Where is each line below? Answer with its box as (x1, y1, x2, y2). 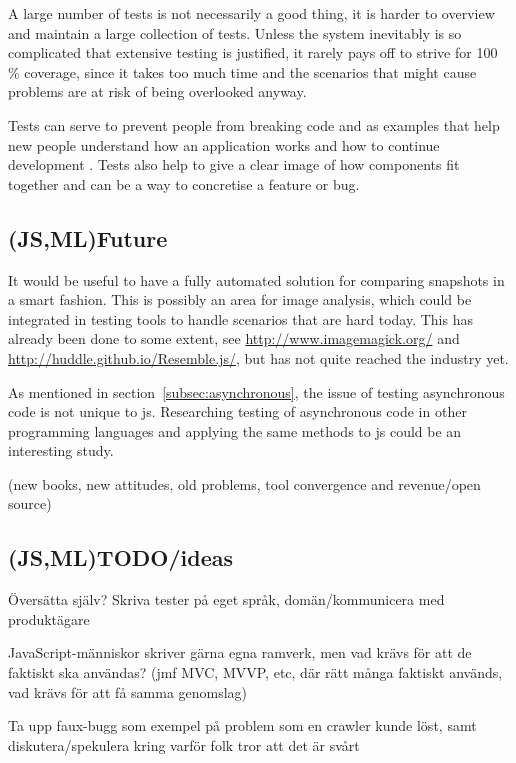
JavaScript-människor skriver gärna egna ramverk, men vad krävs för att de (8, 642, 472, 663)
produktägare (8, 608, 90, 629)
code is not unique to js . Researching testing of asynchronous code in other (8, 401, 467, 422)
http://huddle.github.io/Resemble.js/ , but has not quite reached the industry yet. (8, 347, 509, 368)
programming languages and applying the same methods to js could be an (8, 420, 462, 441)
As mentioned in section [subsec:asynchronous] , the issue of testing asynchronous (8, 381, 505, 402)
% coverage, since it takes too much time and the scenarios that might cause (8, 61, 477, 82)
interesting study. (8, 440, 114, 461)
